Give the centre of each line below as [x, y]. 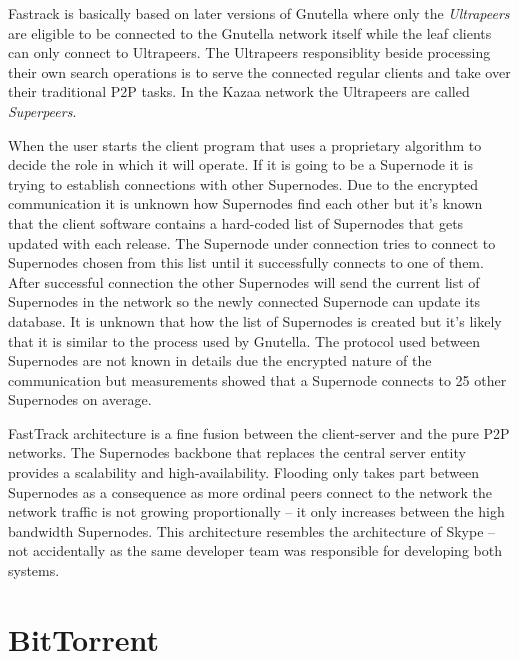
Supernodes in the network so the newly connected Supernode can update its [244, 301]
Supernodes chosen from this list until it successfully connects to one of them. [246, 262]
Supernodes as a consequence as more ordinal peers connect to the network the [250, 491]
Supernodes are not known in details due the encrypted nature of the [220, 360]
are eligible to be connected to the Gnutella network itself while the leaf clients [250, 32]
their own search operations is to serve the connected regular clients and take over [259, 71]
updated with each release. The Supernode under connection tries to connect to [252, 242]
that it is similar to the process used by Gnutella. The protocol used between [244, 340]
